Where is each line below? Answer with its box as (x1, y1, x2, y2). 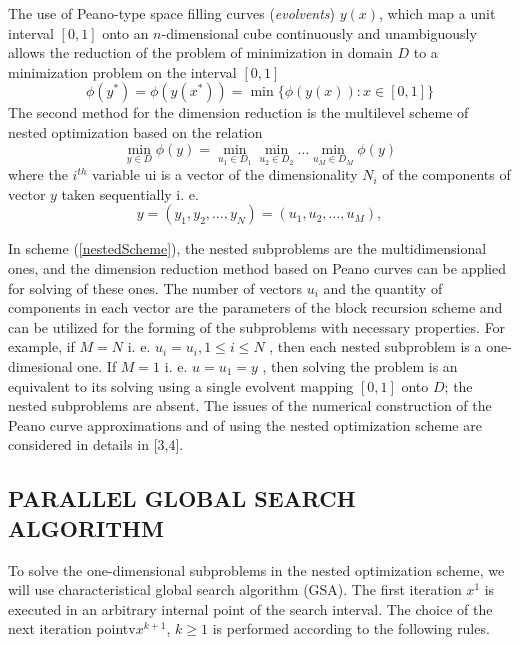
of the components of (382, 164, 511, 185)
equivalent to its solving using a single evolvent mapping (8, 375, 354, 396)
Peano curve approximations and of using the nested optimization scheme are (8, 414, 482, 435)
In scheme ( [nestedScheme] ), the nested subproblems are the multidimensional (8, 238, 487, 259)
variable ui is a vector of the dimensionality (92, 164, 358, 185)
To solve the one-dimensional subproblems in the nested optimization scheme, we (8, 559, 505, 580)
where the (8, 164, 68, 185)
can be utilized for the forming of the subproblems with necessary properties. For (8, 316, 506, 337)
